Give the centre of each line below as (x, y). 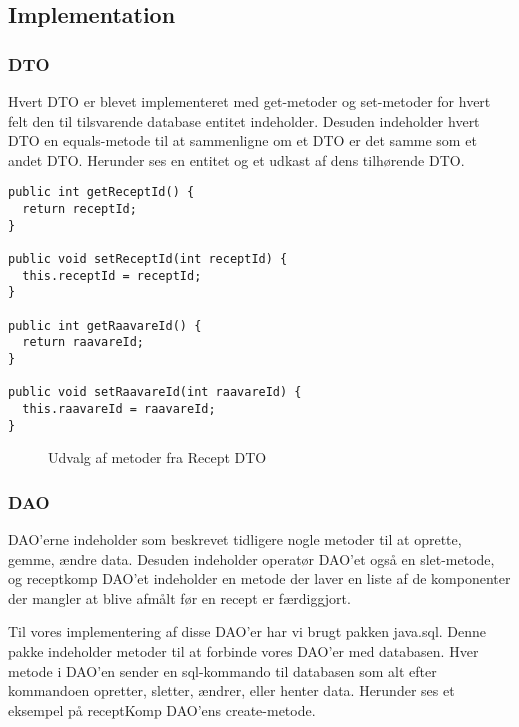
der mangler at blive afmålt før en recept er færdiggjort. (179, 597)
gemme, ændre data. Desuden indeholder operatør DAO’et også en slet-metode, (251, 558)
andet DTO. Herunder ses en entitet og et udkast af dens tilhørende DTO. (236, 159)
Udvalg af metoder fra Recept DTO (157, 457)
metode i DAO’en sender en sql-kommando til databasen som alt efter (222, 670)
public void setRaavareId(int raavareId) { (155, 392)
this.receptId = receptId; (112, 275)
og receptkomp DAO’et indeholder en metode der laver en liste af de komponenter (259, 578)
